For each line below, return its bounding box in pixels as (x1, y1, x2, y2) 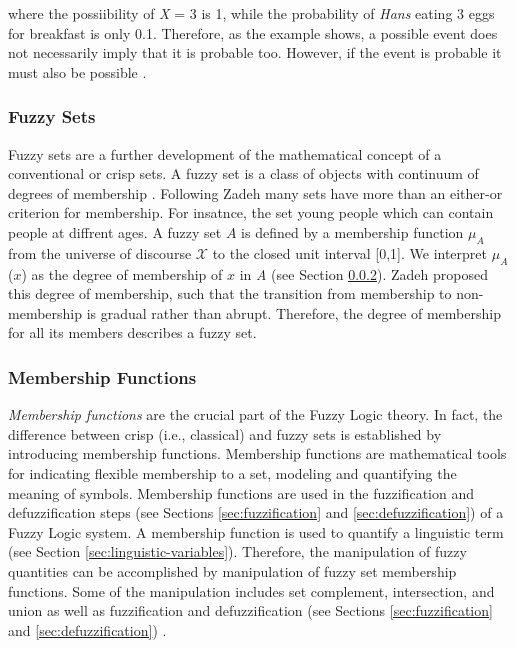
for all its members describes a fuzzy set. (8, 322, 257, 343)
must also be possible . (8, 61, 147, 82)
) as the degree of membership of (21, 263, 223, 284)
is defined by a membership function (241, 221, 464, 242)
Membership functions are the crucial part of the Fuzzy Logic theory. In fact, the (8, 404, 503, 425)
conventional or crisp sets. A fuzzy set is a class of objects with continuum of (8, 163, 479, 184)
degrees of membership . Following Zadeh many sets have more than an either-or (8, 182, 503, 203)
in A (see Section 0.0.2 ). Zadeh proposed (239, 263, 488, 284)
